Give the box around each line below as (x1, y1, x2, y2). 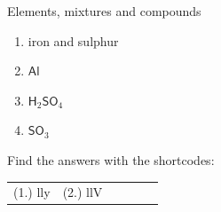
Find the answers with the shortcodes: (7, 150, 215, 169)
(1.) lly (13, 183, 51, 201)
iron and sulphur (28, 31, 119, 50)
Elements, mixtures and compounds (7, 2, 201, 20)
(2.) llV (62, 183, 103, 201)
